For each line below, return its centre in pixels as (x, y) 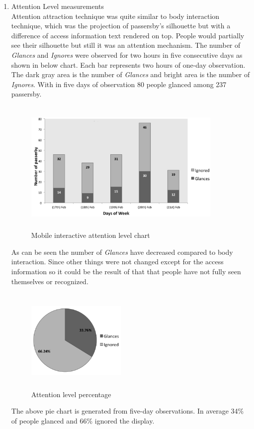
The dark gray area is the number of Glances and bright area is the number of (130, 74)
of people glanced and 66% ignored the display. (83, 420)
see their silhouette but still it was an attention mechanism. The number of (126, 45)
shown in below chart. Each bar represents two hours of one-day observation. (128, 64)
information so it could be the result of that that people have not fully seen (126, 271)
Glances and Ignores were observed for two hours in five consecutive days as (127, 54)
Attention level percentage (71, 394)
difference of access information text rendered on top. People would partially (128, 35)
